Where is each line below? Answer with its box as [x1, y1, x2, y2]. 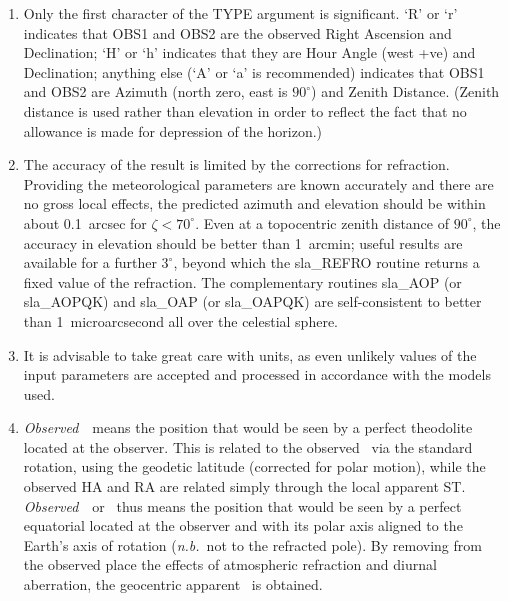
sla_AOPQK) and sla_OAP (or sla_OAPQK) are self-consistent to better [23, 291, 482, 312]
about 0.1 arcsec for [23, 212, 147, 233]
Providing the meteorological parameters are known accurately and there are [23, 173, 494, 194]
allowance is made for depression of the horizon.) [23, 120, 323, 141]
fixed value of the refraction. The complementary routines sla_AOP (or [23, 271, 462, 292]
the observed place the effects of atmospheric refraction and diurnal [23, 554, 437, 575]
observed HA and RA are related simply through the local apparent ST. [23, 476, 466, 497]
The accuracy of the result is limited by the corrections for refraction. [23, 154, 450, 175]
